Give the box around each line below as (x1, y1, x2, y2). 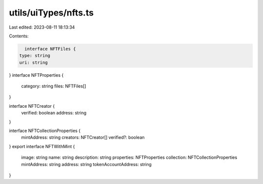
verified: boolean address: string (21, 110, 87, 116)
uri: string (19, 60, 48, 65)
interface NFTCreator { (9, 103, 55, 109)
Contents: (9, 33, 29, 39)
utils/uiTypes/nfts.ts (9, 7, 94, 18)
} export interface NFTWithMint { (9, 143, 75, 149)
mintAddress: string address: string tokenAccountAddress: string (21, 161, 152, 167)
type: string (19, 53, 51, 58)
